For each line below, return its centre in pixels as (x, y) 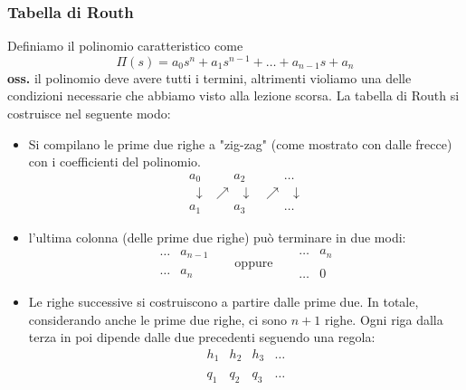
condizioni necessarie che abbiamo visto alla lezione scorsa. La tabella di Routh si (233, 95)
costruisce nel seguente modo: (89, 114)
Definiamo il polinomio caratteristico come (125, 46)
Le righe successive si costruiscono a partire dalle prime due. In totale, (223, 301)
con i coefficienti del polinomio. (114, 162)
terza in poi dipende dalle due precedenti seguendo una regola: (202, 337)
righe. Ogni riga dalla (384, 319)
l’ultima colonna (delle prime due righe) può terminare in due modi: (217, 237)
